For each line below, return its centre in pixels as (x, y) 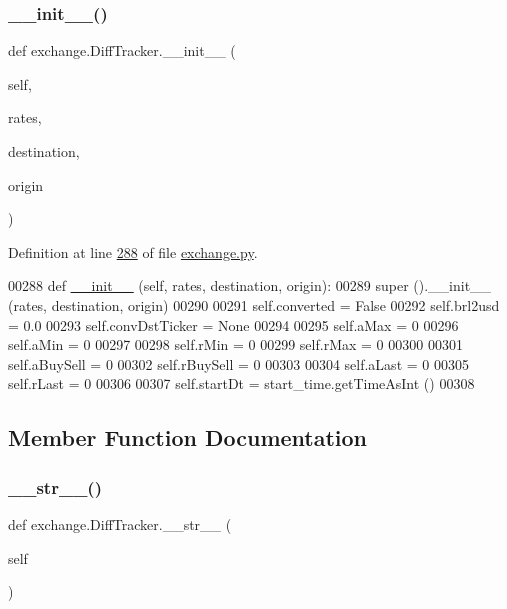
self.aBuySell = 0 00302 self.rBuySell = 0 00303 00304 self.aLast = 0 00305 (238, 363)
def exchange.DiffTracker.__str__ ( (120, 523)
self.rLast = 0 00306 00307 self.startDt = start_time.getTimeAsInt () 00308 (241, 383)
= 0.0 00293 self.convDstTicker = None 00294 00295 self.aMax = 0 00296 (233, 324)
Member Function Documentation (188, 437)
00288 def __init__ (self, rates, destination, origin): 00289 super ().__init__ (250, 285)
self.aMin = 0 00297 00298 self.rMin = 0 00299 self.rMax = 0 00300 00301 (235, 344)
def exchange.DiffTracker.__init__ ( (122, 50)
